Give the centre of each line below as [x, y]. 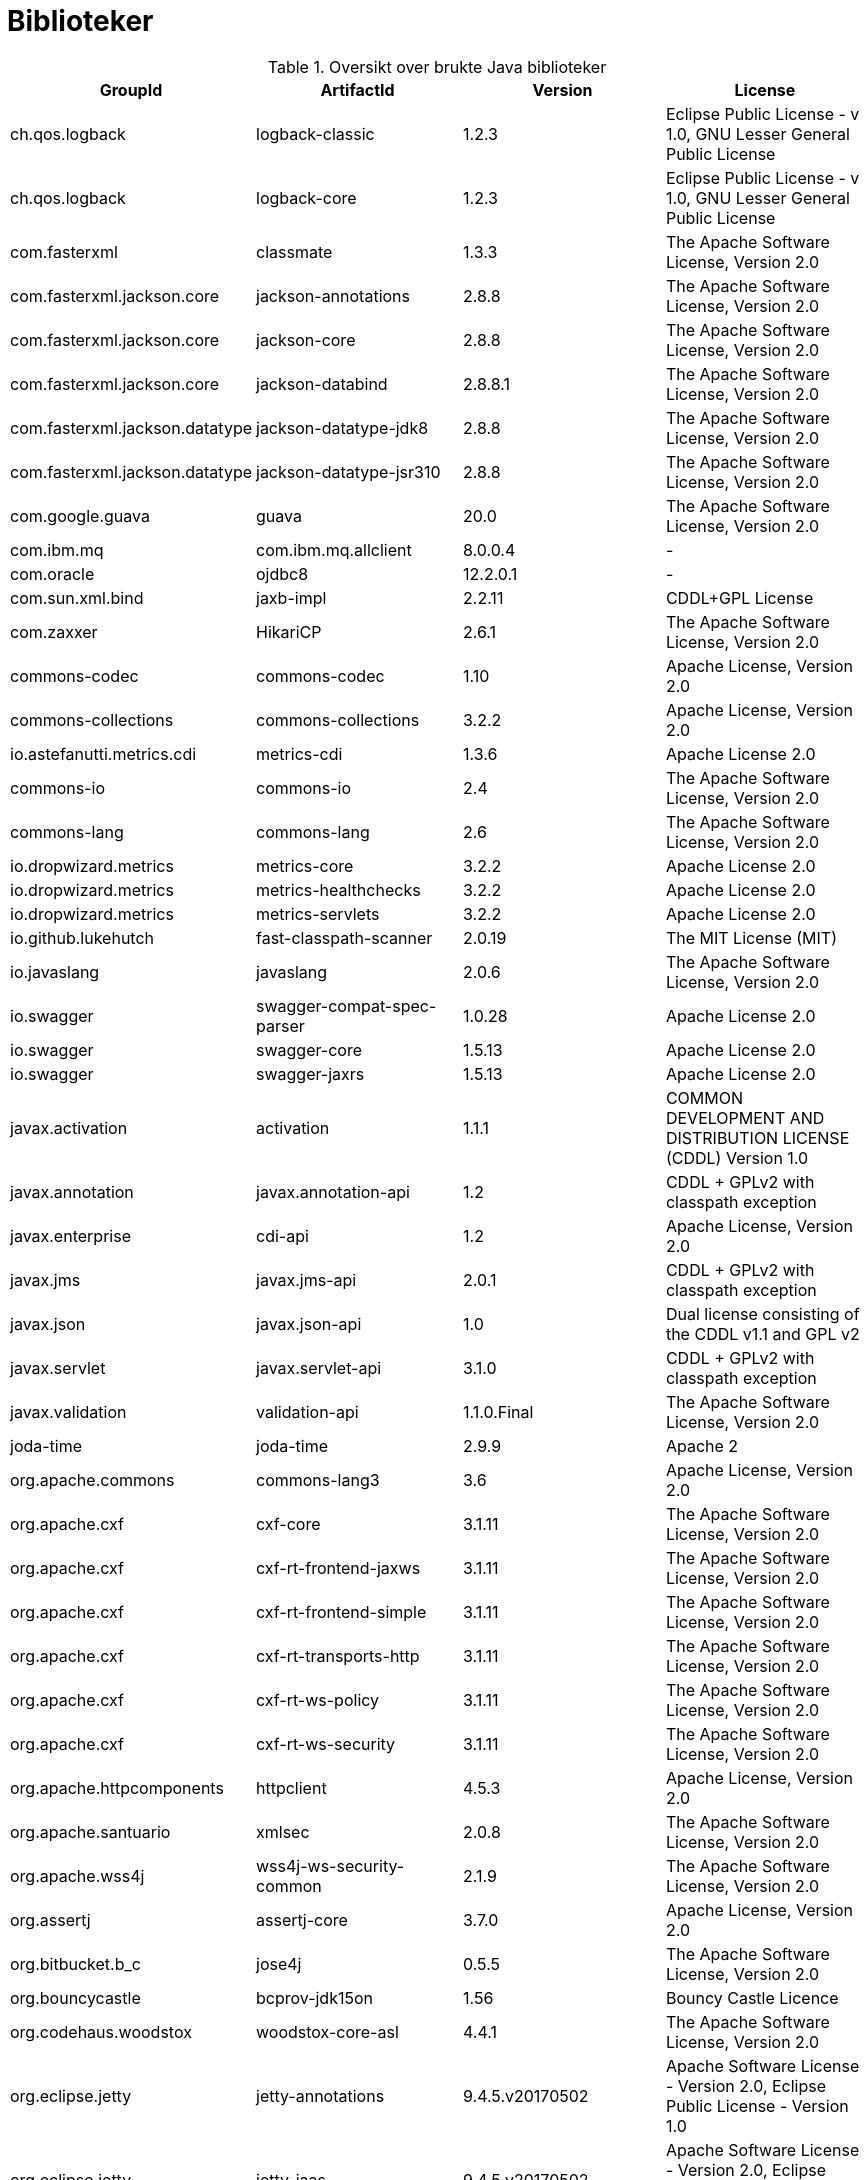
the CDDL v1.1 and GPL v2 [762, 1333]
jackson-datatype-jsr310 [348, 471]
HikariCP [289, 631]
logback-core [306, 197]
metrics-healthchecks [338, 889]
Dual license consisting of [762, 1313]
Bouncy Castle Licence [752, 1997]
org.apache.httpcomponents [117, 1787]
